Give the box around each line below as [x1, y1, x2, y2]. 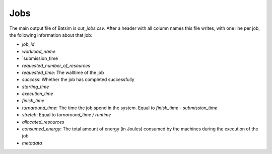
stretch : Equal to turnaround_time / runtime [22, 112, 111, 118]
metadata [22, 140, 42, 146]
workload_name [22, 48, 55, 54]
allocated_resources [22, 119, 64, 125]
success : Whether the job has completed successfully [22, 76, 134, 83]
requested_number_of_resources [22, 62, 91, 68]
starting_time [22, 84, 49, 90]
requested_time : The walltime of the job [22, 69, 104, 75]
